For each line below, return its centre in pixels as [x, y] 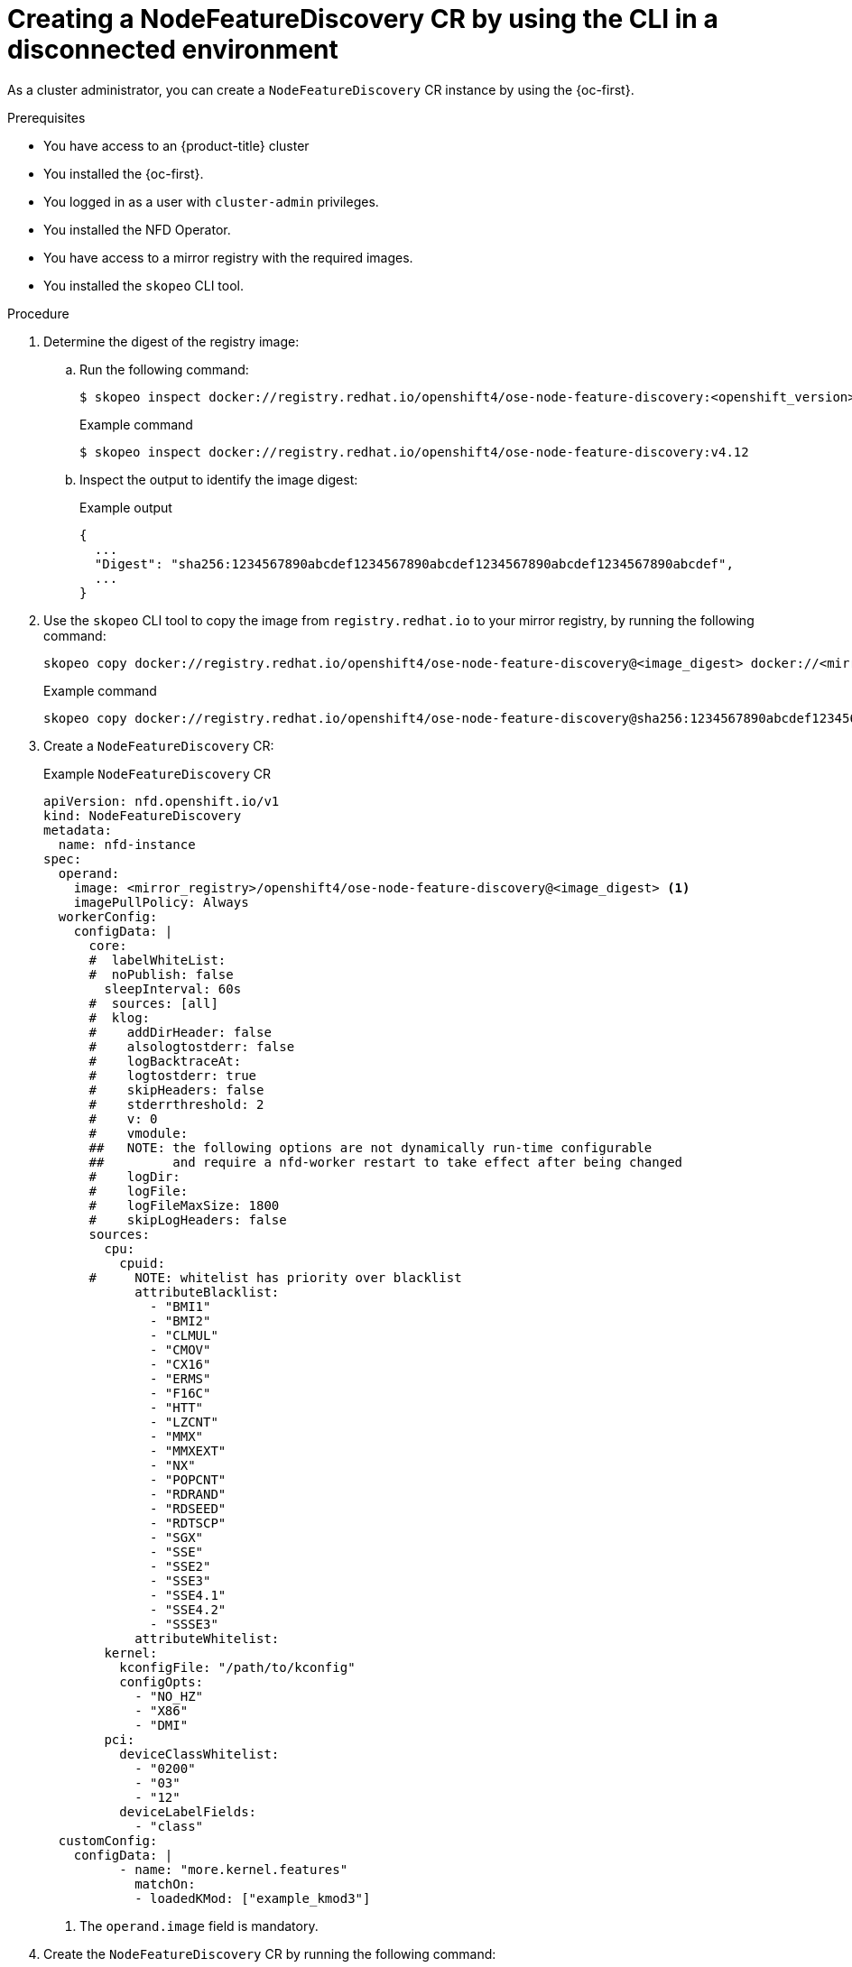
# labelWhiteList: [157, 960]
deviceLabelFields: [188, 1811]
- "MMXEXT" [188, 1450]
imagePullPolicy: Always [161, 902]
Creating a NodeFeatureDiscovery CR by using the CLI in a [363, 19]
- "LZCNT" [184, 1422]
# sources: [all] [153, 1003]
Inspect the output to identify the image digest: [219, 479]
